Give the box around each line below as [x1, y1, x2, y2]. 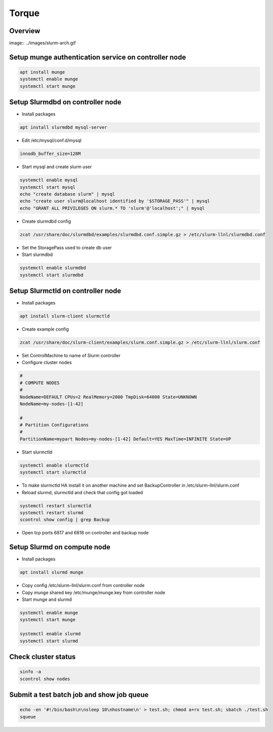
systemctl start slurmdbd [20, 272, 84, 278]
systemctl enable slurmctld [20, 462, 89, 468]
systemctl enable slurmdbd [20, 265, 86, 271]
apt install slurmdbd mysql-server [20, 124, 107, 130]
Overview [9, 27, 41, 35]
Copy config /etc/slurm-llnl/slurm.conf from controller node [22, 582, 145, 589]
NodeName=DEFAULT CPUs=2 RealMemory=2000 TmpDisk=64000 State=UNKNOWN [20, 394, 197, 400]
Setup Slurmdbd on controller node [9, 98, 122, 106]
